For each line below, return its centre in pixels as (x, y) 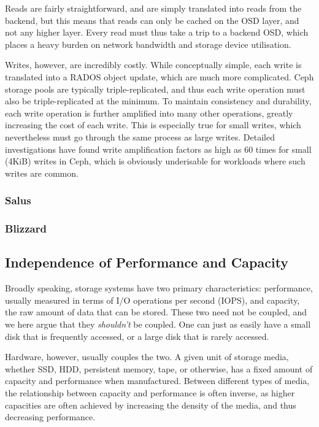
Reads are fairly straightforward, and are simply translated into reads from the (153, 8)
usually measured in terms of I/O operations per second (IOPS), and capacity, (152, 300)
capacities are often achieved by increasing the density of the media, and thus (151, 405)
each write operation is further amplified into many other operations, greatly (149, 113)
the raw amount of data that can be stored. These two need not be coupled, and (156, 312)
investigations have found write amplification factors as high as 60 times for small (158, 149)
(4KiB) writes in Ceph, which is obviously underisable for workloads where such (155, 161)
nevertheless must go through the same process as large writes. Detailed (140, 137)
